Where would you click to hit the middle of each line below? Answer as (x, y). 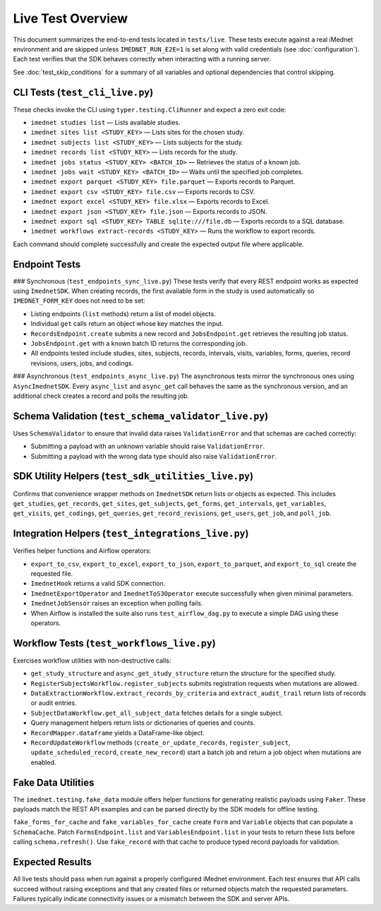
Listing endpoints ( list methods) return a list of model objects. (123, 313)
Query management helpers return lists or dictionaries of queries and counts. (143, 723)
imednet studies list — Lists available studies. (105, 123)
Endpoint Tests (47, 264)
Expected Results (52, 862)
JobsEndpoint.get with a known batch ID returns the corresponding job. (139, 343)
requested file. (52, 573)
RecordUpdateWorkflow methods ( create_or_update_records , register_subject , (161, 742)
